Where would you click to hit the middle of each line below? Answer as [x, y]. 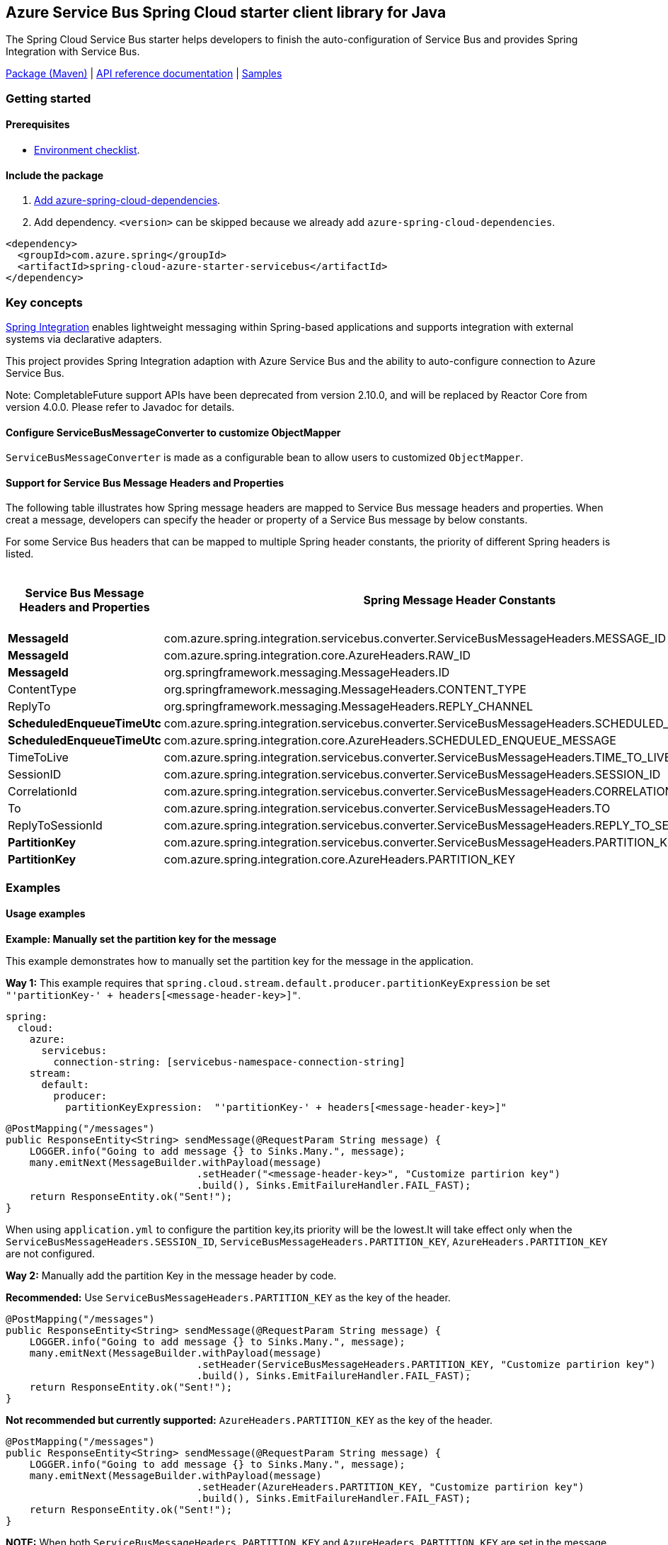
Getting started [48, 98]
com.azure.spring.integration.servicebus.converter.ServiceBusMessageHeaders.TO [387, 809]
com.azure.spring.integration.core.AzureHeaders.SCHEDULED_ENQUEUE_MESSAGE [390, 741]
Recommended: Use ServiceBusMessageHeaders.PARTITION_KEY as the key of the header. [228, 1298]
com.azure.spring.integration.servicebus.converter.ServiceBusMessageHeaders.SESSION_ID [412, 775]
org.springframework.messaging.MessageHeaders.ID [307, 673]
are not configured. [51, 1254]
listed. [20, 554]
